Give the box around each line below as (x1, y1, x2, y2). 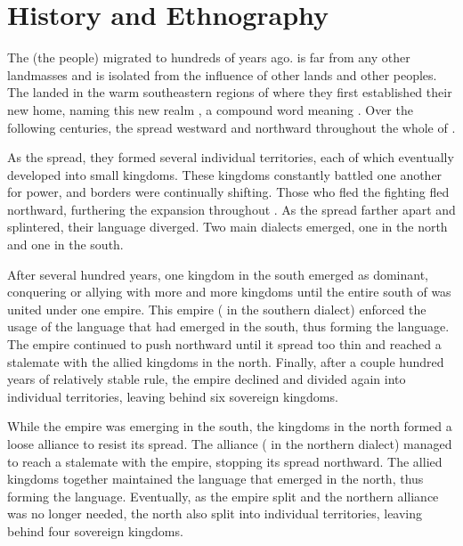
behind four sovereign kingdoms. (7, 521, 183, 540)
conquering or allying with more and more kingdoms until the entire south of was (7, 282, 451, 301)
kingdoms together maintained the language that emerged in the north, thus (7, 469, 424, 488)
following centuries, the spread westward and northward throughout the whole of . (7, 118, 456, 136)
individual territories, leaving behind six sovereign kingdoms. (7, 387, 338, 405)
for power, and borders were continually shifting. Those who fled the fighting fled (7, 183, 450, 201)
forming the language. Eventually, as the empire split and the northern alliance (7, 486, 439, 505)
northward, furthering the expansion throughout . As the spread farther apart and (7, 200, 456, 218)
